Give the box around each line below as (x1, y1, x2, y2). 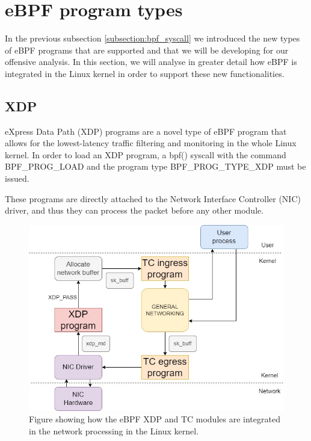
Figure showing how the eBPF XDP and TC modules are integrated (29, 413, 280, 425)
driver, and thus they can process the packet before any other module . (5, 204, 264, 217)
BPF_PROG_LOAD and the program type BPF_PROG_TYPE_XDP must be (5, 160, 306, 173)
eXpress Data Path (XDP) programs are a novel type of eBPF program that (5, 125, 287, 137)
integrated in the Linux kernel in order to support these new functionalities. (5, 67, 285, 79)
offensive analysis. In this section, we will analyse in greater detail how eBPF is (5, 55, 297, 68)
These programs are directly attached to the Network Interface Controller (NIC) (5, 192, 301, 205)
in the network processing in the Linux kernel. (29, 424, 199, 437)
